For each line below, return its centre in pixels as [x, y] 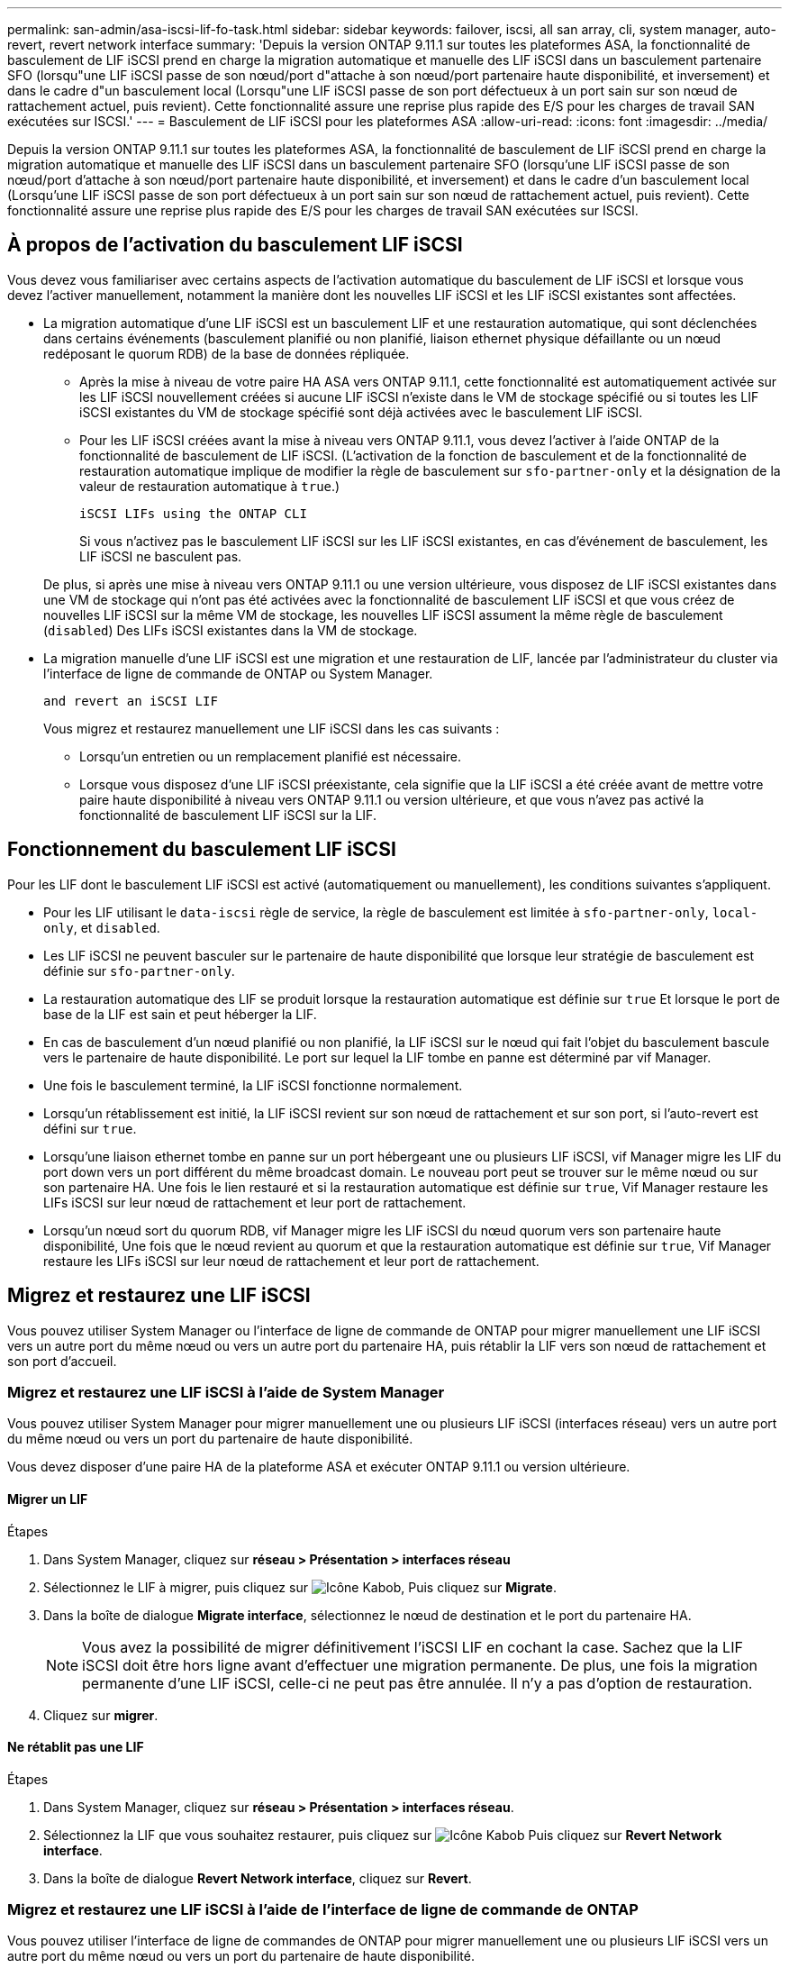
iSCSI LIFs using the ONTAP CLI [193, 513]
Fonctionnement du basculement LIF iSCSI [202, 850]
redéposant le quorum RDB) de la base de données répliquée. [227, 353]
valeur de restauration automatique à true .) [210, 486]
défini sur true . [90, 1128]
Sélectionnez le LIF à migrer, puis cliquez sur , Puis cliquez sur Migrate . [300, 1587]
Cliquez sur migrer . [101, 1715]
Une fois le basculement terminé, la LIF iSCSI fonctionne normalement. [253, 1085]
